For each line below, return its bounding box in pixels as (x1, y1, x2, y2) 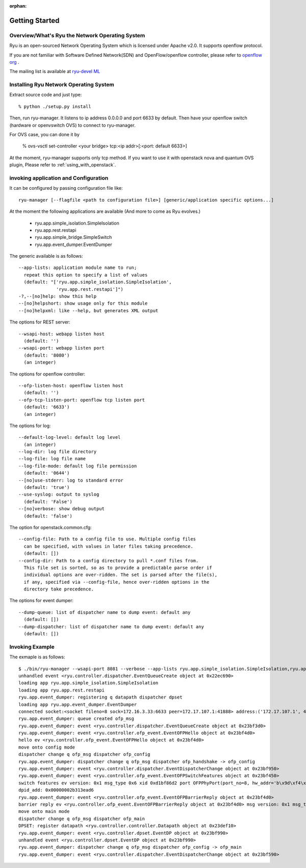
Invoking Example (9, 643, 55, 650)
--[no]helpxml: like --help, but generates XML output (18, 308, 159, 313)
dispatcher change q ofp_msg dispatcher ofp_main (18, 815, 145, 822)
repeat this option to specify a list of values (23, 272, 148, 278)
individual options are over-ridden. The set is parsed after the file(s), (23, 572, 218, 578)
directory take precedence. (23, 586, 94, 592)
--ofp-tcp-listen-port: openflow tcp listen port (18, 397, 145, 403)
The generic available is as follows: (9, 253, 84, 259)
